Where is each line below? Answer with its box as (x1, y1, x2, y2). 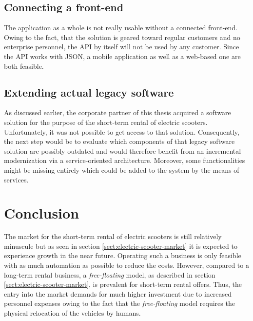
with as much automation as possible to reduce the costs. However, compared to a (4, 260, 249, 270)
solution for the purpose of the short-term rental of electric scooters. (4, 117, 208, 127)
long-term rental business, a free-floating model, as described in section (4, 269, 215, 280)
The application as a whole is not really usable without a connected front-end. (4, 22, 238, 33)
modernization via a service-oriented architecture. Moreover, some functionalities (4, 155, 245, 165)
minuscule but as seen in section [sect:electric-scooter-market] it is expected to (4, 241, 237, 251)
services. (4, 174, 29, 184)
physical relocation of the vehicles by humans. (4, 308, 141, 318)
